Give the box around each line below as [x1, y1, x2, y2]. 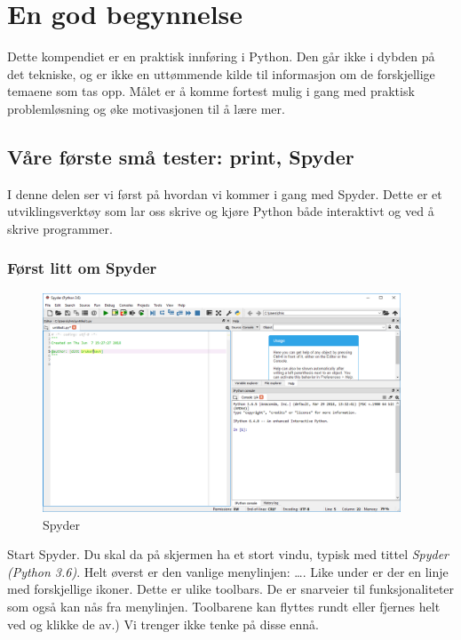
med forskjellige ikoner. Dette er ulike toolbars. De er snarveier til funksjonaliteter [7, 580, 455, 598]
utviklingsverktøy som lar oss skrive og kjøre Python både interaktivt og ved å [7, 202, 434, 220]
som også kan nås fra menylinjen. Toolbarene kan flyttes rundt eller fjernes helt [7, 596, 441, 615]
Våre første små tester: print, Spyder [7, 142, 354, 170]
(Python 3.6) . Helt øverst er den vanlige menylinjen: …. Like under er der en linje [7, 562, 449, 580]
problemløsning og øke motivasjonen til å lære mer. [7, 99, 285, 117]
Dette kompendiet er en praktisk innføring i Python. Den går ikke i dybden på [7, 47, 435, 66]
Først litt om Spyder [7, 257, 157, 279]
